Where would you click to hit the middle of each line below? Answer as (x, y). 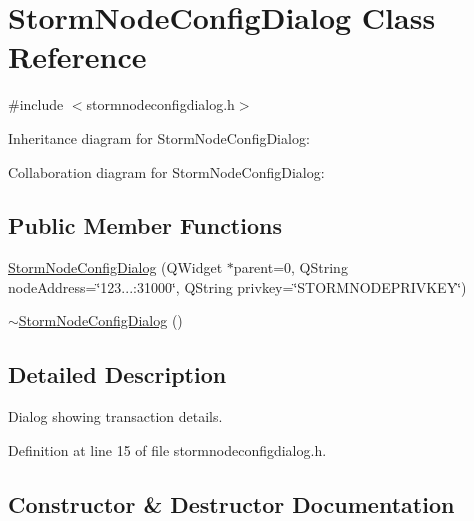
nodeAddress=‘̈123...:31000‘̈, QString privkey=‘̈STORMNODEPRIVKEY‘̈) (237, 286)
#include (36, 104)
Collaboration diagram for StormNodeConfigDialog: (166, 171)
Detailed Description (117, 374)
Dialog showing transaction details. (115, 416)
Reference (77, 56)
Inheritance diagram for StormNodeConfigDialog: (159, 137)
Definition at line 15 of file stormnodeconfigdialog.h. (167, 449)
